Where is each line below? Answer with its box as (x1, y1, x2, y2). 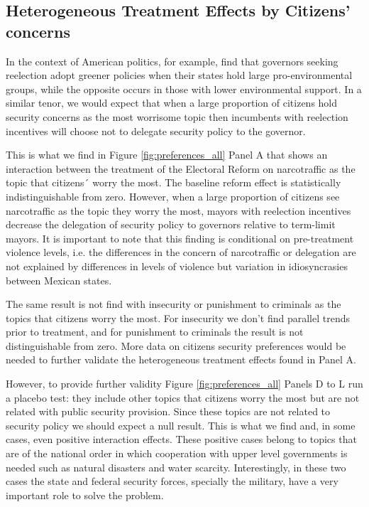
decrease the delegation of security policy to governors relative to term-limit (6, 217, 336, 232)
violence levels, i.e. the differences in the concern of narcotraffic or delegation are (6, 245, 356, 260)
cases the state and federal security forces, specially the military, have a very (6, 474, 338, 489)
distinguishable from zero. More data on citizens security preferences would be (6, 338, 346, 353)
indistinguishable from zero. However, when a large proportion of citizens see (6, 188, 340, 203)
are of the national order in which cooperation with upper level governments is (6, 446, 348, 461)
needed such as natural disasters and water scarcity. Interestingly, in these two (6, 459, 346, 474)
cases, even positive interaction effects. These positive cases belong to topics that (6, 432, 357, 447)
